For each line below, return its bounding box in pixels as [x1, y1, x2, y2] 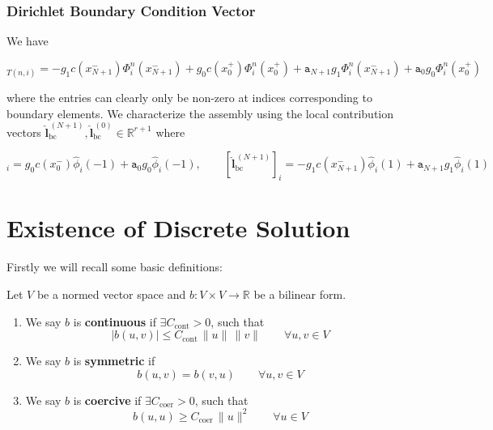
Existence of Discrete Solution [6, 211, 351, 245]
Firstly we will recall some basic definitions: [6, 258, 223, 275]
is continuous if [73, 313, 156, 330]
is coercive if [73, 391, 142, 408]
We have [6, 32, 49, 49]
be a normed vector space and [36, 285, 186, 302]
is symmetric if [73, 352, 155, 369]
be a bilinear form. [253, 285, 346, 302]
